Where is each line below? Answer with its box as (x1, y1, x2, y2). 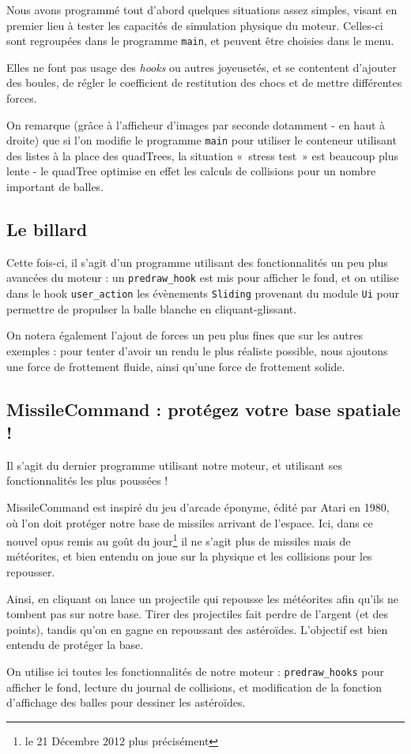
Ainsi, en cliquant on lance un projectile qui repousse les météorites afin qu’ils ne (6, 590, 399, 606)
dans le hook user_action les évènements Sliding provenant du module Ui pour (6, 285, 400, 302)
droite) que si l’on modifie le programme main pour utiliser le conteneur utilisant (6, 132, 397, 148)
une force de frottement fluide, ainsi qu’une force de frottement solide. (6, 358, 345, 374)
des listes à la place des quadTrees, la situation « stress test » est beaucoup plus (6, 147, 399, 163)
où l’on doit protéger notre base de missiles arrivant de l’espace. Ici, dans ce (6, 514, 373, 531)
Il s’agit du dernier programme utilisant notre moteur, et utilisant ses (6, 456, 342, 473)
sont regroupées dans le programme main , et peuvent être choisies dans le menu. (6, 32, 394, 49)
